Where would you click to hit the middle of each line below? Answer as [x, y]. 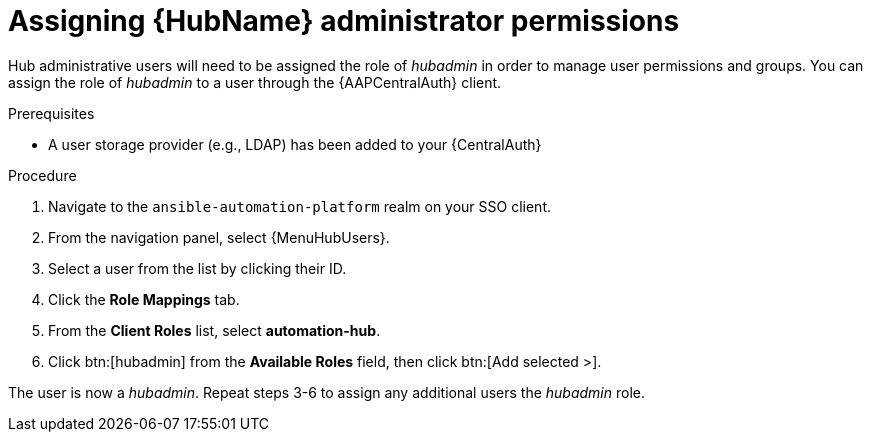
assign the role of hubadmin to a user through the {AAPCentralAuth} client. [255, 82]
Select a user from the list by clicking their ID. [197, 268]
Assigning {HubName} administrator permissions [344, 21]
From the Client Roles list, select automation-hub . [214, 330]
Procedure [42, 175]
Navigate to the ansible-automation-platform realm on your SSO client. [300, 206]
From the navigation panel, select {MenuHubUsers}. [219, 237]
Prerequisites [51, 113]
